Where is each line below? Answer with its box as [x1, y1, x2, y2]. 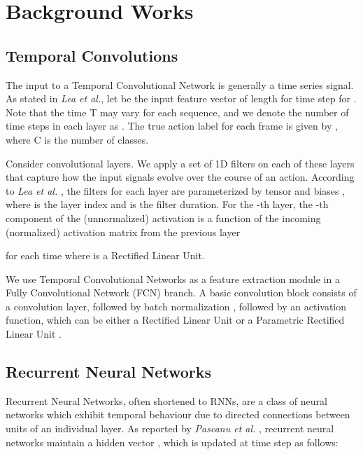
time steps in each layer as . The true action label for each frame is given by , [6, 118, 338, 133]
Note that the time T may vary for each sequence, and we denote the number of [6, 104, 349, 119]
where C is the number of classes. [6, 132, 149, 146]
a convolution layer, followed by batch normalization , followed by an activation [6, 298, 347, 313]
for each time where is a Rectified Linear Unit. [6, 248, 205, 263]
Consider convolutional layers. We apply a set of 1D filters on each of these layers [6, 156, 355, 170]
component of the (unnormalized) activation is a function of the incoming [6, 210, 321, 225]
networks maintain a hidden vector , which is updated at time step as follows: [6, 434, 339, 449]
